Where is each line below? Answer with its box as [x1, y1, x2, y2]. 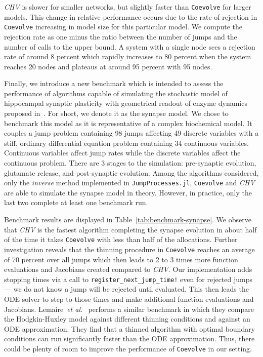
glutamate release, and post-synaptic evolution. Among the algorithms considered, [4, 167, 259, 178]
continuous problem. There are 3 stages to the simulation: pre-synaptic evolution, [4, 157, 256, 168]
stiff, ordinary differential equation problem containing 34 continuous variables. [4, 137, 249, 148]
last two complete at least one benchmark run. [4, 197, 148, 208]
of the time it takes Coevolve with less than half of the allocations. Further [4, 234, 238, 245]
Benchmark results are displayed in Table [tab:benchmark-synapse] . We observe [4, 214, 251, 225]
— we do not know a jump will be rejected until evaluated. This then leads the [4, 284, 249, 294]
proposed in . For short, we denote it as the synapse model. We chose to [4, 108, 229, 118]
